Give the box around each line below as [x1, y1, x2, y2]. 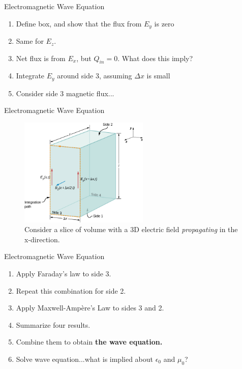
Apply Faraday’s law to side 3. [16, 268, 111, 278]
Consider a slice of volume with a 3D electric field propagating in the [24, 224, 238, 235]
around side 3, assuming [57, 70, 132, 81]
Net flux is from [16, 52, 66, 63]
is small [146, 70, 170, 81]
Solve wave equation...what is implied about [16, 353, 154, 364]
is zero [154, 18, 174, 29]
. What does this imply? [117, 52, 193, 63]
